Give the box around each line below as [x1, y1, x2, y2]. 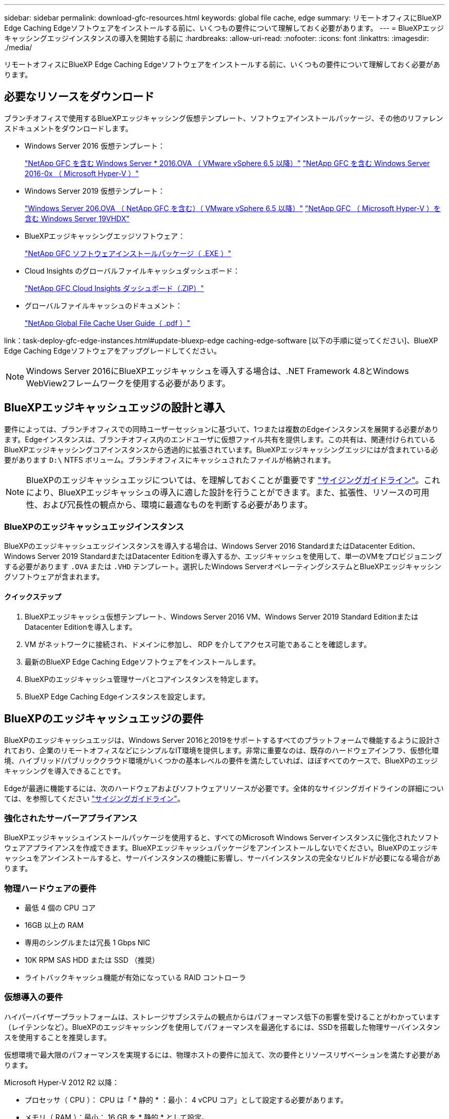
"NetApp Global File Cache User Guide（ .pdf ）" [25, 318, 191, 327]
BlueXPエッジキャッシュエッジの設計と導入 [4, 401, 225, 415]
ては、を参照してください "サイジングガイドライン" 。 [4, 794, 185, 803]
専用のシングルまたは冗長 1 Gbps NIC [25, 938, 151, 947]
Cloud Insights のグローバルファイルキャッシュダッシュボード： [25, 266, 240, 275]
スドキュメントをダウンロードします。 [4, 123, 133, 133]
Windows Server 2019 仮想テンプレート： [25, 186, 165, 195]
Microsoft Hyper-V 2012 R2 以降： [4, 1077, 119, 1087]
